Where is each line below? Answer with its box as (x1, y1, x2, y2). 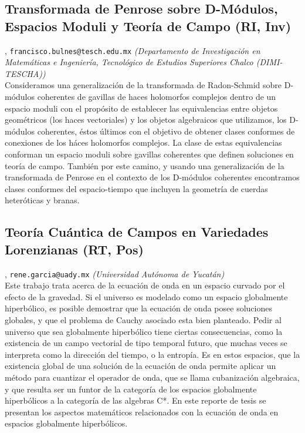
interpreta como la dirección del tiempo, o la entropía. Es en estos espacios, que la (5, 348, 300, 360)
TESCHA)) (5, 67, 46, 79)
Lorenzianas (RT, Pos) (5, 240, 144, 258)
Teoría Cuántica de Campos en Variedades (5, 223, 269, 241)
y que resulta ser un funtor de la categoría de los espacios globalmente (5, 382, 257, 395)
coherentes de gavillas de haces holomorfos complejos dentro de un (37, 90, 276, 103)
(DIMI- (256, 56, 283, 68)
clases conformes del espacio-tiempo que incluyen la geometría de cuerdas (5, 182, 268, 194)
